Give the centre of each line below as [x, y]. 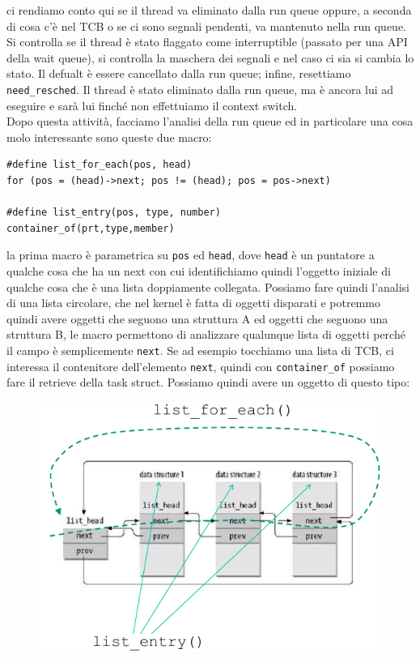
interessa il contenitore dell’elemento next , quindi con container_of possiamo [201, 366]
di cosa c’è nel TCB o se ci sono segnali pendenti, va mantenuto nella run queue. [206, 26]
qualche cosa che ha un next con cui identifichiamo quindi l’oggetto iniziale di [199, 271]
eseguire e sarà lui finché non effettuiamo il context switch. [152, 105]
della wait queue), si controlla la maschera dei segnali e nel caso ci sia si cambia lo [210, 57]
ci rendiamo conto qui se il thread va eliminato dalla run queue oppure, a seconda [209, 10]
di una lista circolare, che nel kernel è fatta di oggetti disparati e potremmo [193, 303]
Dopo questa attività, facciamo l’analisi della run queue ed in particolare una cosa [210, 121]
